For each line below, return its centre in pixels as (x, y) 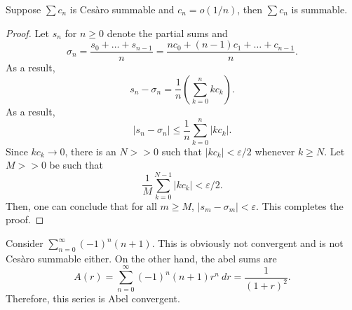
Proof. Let (27, 33)
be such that (76, 165)
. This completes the (300, 205)
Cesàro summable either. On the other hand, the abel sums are (141, 258)
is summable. (319, 9)
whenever (275, 151)
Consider (25, 243)
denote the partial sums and (167, 33)
